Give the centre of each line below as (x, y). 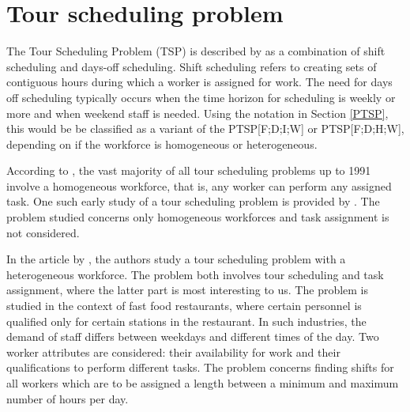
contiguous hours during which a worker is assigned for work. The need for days (199, 82)
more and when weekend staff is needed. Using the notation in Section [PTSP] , (197, 113)
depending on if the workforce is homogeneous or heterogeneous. (162, 144)
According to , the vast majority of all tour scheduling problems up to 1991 (189, 170)
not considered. (43, 232)
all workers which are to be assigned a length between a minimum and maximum (203, 383)
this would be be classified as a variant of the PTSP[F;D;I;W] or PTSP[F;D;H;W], (205, 129)
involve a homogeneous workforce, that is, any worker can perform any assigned (199, 185)
